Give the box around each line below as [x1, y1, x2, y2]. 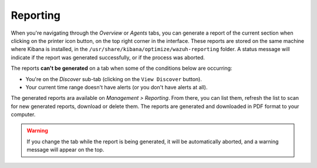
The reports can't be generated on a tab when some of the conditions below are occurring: [11, 65, 232, 72]
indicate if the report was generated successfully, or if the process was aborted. [11, 53, 205, 61]
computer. [11, 111, 36, 118]
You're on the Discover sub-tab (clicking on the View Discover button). [25, 75, 202, 82]
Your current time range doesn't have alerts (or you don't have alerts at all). [25, 83, 208, 90]
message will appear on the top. [26, 146, 104, 153]
